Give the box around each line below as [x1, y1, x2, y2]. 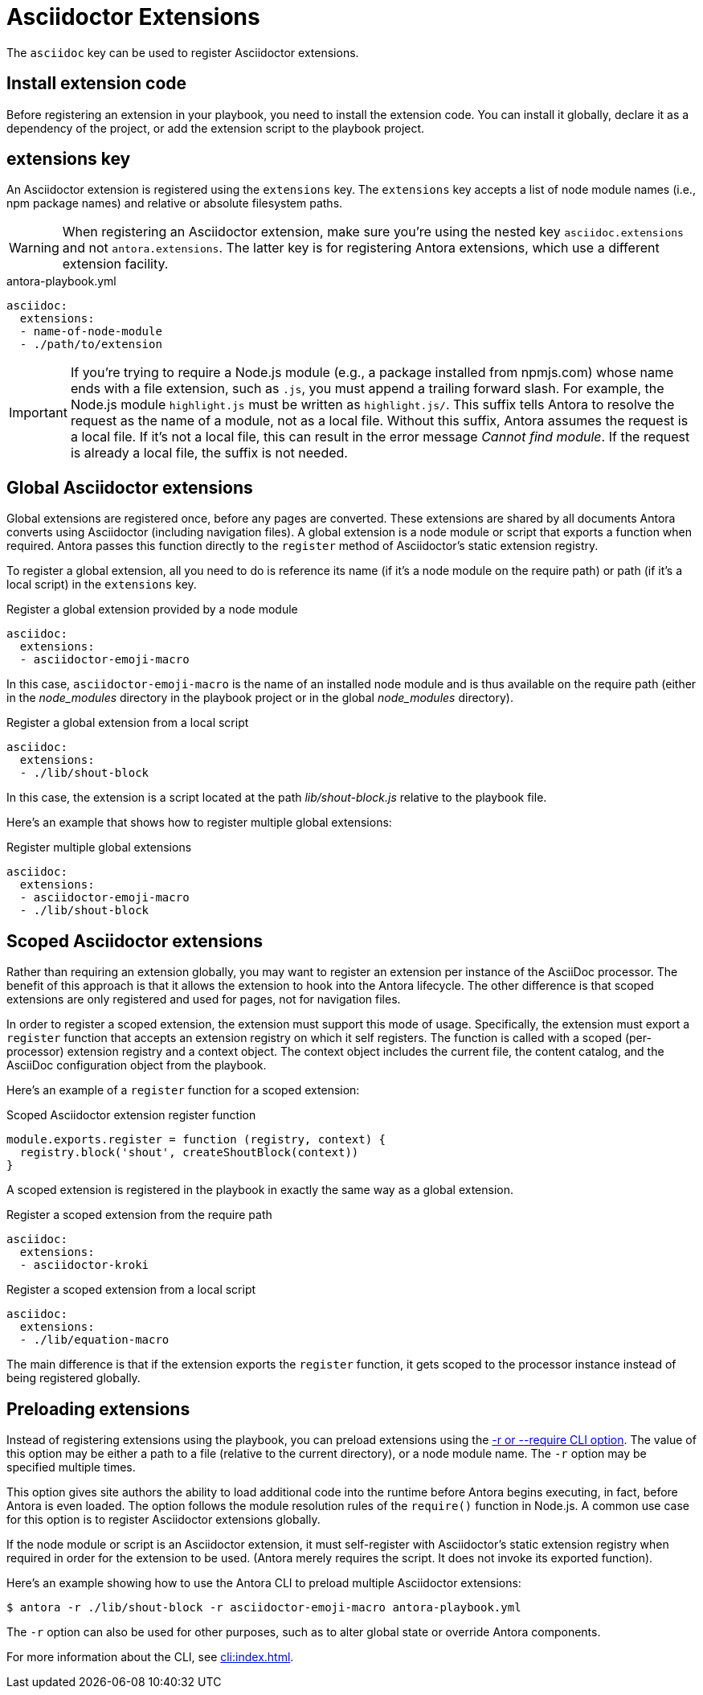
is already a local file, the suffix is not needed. [70, 445, 348, 462]
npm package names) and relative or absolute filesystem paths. [6, 196, 343, 211]
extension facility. [62, 256, 169, 273]
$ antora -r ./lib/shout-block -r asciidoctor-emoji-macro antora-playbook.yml [6, 1600, 521, 1614]
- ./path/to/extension [19, 338, 162, 351]
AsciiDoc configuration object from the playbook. [6, 1058, 267, 1073]
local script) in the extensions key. [6, 577, 197, 592]
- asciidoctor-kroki [19, 1258, 149, 1272]
